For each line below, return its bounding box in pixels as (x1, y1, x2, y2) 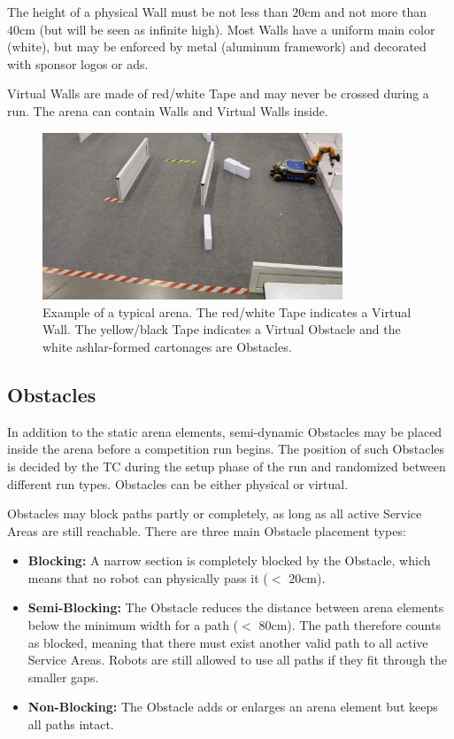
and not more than (324, 3, 427, 20)
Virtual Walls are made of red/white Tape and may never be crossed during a (7, 84, 429, 103)
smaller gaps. (27, 667, 99, 686)
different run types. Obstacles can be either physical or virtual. (7, 474, 349, 493)
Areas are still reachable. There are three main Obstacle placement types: (7, 521, 406, 540)
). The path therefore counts (287, 616, 441, 634)
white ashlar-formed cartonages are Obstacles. (42, 337, 292, 355)
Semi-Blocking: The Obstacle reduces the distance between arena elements (27, 598, 444, 617)
